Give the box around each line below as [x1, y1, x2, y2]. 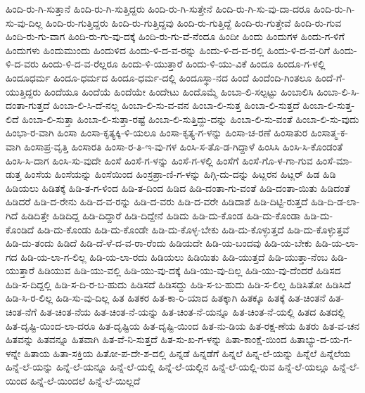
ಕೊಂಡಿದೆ [6, 221, 34, 236]
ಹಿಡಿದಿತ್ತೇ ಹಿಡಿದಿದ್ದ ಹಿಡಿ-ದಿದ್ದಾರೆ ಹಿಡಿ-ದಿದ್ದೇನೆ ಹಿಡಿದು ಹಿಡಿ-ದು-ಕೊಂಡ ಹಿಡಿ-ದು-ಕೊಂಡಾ [20, 207, 301, 222]
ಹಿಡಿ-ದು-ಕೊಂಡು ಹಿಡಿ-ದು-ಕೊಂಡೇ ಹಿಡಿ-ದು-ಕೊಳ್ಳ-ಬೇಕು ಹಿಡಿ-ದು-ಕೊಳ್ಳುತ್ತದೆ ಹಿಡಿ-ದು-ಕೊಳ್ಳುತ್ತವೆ [37, 221, 350, 236]
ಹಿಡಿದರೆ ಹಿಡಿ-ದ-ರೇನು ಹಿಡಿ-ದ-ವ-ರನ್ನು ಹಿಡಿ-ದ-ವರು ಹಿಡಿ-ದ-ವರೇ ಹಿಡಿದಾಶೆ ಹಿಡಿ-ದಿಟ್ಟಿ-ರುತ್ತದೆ [6, 194, 308, 209]
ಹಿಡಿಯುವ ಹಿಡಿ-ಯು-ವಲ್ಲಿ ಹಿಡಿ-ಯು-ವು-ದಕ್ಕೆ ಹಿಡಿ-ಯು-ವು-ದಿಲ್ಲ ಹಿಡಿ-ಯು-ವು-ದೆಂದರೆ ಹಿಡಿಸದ [37, 263, 341, 278]
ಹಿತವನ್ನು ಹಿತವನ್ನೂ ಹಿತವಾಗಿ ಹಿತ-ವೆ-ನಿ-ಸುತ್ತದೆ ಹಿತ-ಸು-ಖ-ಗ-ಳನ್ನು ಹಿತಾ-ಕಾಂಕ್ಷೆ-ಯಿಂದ [6, 332, 287, 347]
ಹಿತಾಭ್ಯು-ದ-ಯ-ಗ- [290, 332, 352, 347]
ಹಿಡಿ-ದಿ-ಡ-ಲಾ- [311, 194, 360, 209]
